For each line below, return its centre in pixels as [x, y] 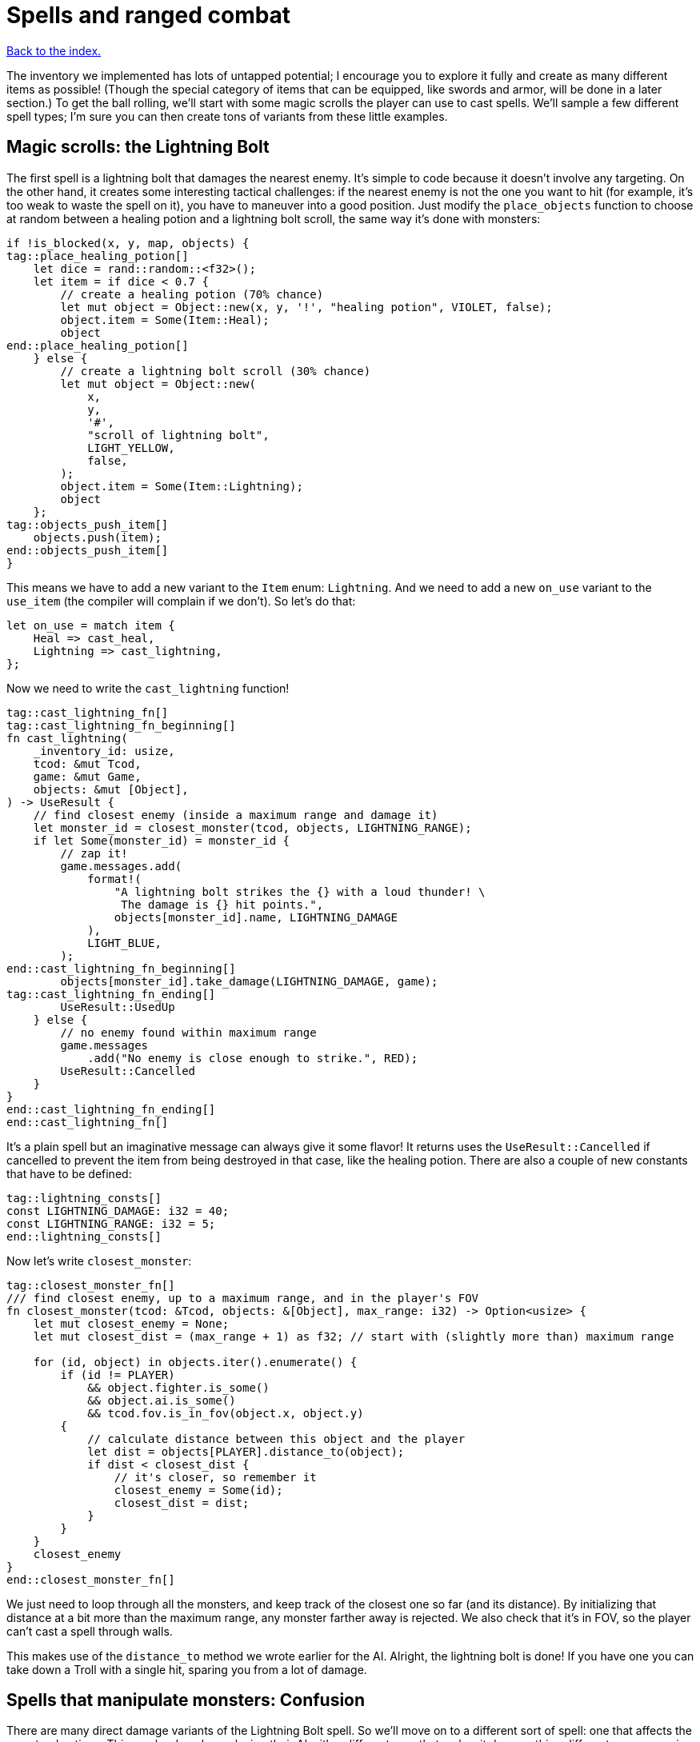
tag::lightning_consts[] [84, 1198]
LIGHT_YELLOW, [131, 447]
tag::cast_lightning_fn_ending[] [111, 994]
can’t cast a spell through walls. [90, 1631]
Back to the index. [54, 50]
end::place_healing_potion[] [98, 345]
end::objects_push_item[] [88, 550]
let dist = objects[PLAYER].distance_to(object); [246, 1451]
